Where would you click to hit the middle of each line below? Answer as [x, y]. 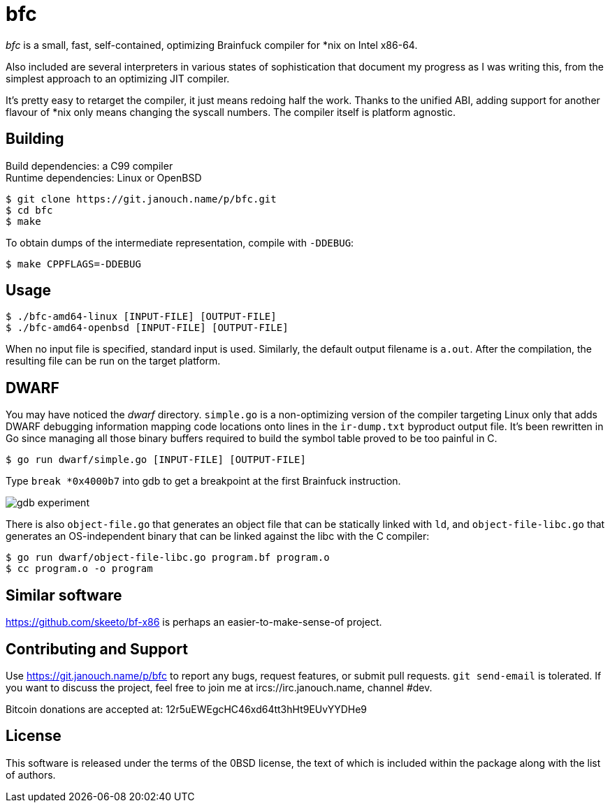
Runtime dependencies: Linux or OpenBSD [104, 177]
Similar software [64, 595]
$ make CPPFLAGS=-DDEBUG [73, 264]
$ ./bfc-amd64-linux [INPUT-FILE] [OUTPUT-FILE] [141, 317]
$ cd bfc [29, 210]
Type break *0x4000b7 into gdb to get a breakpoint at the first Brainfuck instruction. [203, 481]
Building [35, 139]
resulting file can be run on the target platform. [113, 361]
